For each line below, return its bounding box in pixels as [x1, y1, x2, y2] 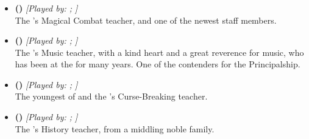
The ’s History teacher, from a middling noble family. [15, 122, 215, 135]
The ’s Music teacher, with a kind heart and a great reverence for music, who [15, 46, 304, 58]
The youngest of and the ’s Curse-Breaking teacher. [15, 90, 208, 103]
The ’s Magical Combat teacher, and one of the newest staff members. [15, 13, 277, 26]
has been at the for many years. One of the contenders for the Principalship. [15, 58, 300, 70]
